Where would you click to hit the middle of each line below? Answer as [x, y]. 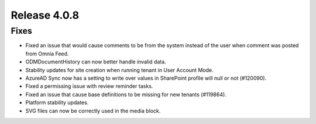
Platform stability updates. [57, 102]
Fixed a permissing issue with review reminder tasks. [89, 86]
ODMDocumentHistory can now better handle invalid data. [96, 62]
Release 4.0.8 [45, 15]
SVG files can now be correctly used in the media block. [93, 111]
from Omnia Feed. [47, 54]
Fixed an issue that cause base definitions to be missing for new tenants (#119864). [126, 94]
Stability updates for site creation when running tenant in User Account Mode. [119, 70]
